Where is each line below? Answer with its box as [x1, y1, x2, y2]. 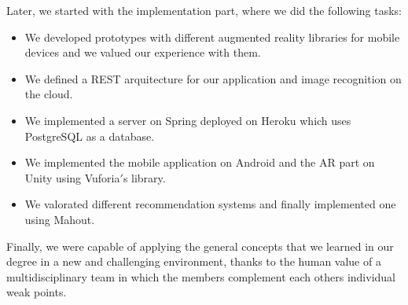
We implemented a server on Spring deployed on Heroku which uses [24, 112, 351, 128]
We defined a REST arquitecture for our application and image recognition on [24, 70, 402, 86]
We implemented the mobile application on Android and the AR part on [24, 154, 375, 171]
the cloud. [24, 86, 73, 102]
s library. [123, 169, 166, 186]
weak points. [6, 284, 67, 300]
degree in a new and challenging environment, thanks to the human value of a [6, 253, 381, 270]
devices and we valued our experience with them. [24, 44, 261, 61]
